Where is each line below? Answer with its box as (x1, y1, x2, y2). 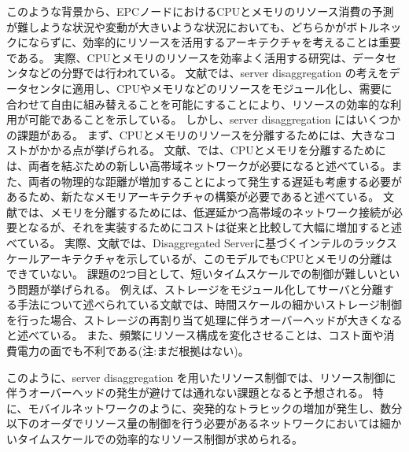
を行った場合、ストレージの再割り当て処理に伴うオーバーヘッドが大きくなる (6, 311, 403, 328)
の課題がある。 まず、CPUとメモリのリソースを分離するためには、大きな (6, 126, 385, 143)
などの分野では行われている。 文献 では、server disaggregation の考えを (28, 65, 389, 81)
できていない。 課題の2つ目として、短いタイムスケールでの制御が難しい (6, 265, 378, 282)
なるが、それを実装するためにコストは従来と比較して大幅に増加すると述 (28, 219, 402, 235)
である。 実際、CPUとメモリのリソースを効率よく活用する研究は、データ (6, 49, 385, 65)
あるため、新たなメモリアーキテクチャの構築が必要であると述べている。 (6, 188, 380, 205)
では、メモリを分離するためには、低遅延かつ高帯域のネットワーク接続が (17, 203, 392, 220)
